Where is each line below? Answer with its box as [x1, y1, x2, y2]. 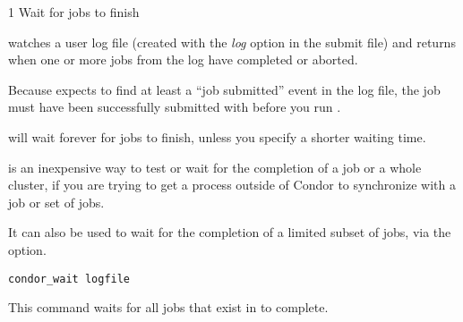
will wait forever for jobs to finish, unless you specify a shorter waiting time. [8, 127, 426, 146]
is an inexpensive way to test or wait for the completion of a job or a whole [8, 157, 422, 176]
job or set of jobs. [8, 192, 105, 211]
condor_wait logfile [8, 272, 131, 285]
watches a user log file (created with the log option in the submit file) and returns [8, 32, 456, 51]
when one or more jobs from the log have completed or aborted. [8, 50, 358, 69]
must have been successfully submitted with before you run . [8, 97, 341, 116]
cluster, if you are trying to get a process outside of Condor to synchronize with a [8, 175, 456, 194]
